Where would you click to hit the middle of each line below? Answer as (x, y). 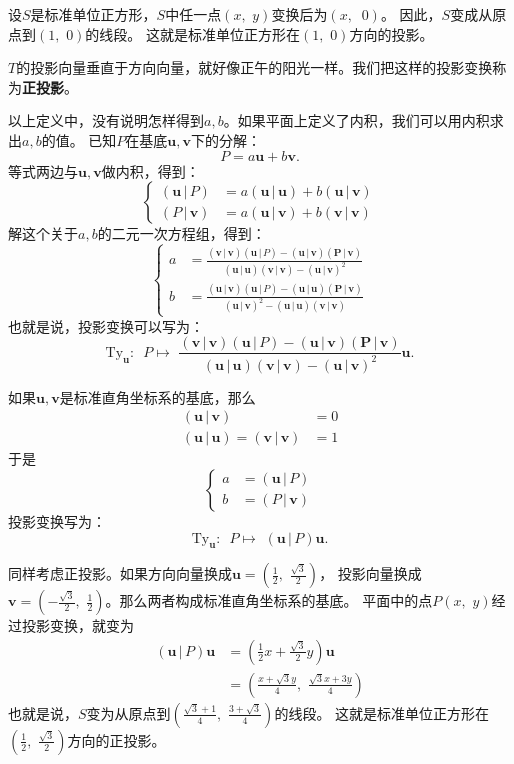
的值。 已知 (79, 139)
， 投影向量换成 (370, 573)
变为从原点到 (128, 712)
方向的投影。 (391, 33)
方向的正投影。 (116, 739)
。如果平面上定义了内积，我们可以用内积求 (363, 120)
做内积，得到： (150, 170)
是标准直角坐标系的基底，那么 (157, 396)
